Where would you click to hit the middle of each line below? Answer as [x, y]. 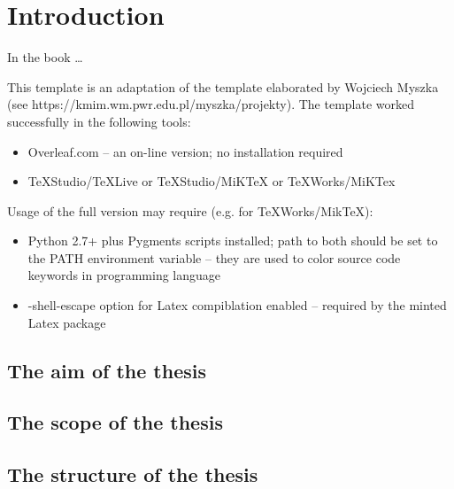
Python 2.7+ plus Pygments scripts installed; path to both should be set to [233, 241]
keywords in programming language [124, 275]
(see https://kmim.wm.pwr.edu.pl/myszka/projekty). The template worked [211, 104]
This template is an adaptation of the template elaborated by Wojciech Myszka [223, 86]
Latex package [67, 322]
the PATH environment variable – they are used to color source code [214, 257]
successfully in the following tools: [99, 121]
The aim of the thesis [107, 370]
